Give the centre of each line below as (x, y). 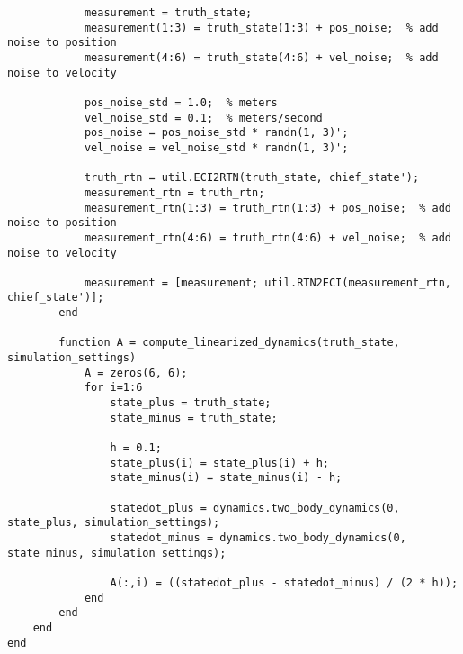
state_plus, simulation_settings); (114, 523)
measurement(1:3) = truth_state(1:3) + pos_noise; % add (261, 27)
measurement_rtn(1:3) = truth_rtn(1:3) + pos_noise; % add (267, 208)
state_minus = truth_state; (194, 418)
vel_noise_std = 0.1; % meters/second (203, 118)
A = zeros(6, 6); (136, 372)
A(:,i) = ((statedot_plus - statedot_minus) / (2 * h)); (284, 582)
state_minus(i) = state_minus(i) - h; (226, 478)
